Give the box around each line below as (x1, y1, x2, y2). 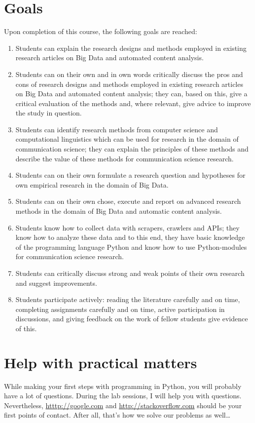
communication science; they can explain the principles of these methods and (15, 144, 249, 154)
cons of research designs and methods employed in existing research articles (15, 78, 243, 89)
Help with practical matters (4, 352, 197, 372)
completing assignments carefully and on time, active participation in (15, 304, 225, 314)
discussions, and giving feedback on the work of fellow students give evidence (15, 313, 248, 324)
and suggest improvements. (15, 277, 97, 288)
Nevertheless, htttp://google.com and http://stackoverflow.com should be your (4, 400, 242, 410)
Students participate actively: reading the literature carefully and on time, (15, 294, 240, 305)
